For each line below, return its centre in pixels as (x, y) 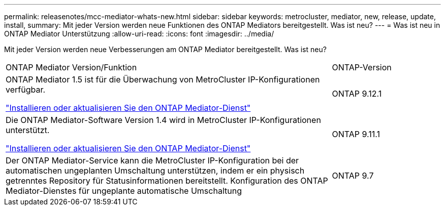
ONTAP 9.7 (353, 176)
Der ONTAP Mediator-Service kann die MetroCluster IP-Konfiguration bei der (152, 160)
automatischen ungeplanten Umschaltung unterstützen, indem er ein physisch (155, 171)
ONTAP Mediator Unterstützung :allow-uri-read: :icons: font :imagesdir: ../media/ (139, 34)
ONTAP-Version (362, 67)
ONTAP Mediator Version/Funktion (71, 67)
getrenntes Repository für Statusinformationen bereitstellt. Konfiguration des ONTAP (167, 181)
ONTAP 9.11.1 (356, 134)
